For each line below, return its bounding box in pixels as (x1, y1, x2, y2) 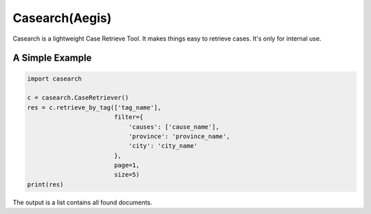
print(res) (27, 180, 64, 189)
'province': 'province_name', (128, 132, 230, 140)
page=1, (113, 162, 140, 169)
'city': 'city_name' (128, 142, 198, 150)
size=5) (113, 171, 140, 179)
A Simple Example (12, 52, 92, 64)
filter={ (113, 114, 144, 121)
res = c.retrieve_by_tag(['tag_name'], (27, 103, 161, 111)
